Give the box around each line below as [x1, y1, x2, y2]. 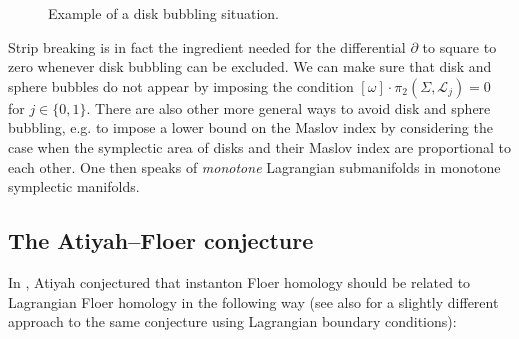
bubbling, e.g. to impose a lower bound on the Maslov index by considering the [8, 117, 493, 138]
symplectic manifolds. [8, 176, 140, 197]
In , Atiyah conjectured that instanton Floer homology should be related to [8, 271, 471, 292]
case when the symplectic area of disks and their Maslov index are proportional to [8, 136, 512, 157]
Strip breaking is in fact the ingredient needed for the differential [8, 36, 406, 57]
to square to [422, 36, 497, 57]
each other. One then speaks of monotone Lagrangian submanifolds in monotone [8, 156, 501, 177]
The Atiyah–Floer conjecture [8, 225, 314, 256]
